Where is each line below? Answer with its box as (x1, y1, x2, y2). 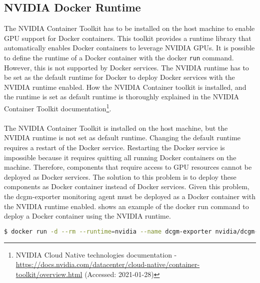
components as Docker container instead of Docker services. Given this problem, (4, 181, 249, 192)
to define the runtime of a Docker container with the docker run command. (4, 52, 234, 62)
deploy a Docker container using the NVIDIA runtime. (4, 211, 171, 221)
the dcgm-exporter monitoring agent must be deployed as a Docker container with (4, 191, 255, 202)
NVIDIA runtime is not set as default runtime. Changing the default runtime (4, 132, 241, 143)
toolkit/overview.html (15, 269, 82, 279)
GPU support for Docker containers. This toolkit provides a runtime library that (4, 32, 251, 43)
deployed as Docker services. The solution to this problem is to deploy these (4, 171, 236, 182)
